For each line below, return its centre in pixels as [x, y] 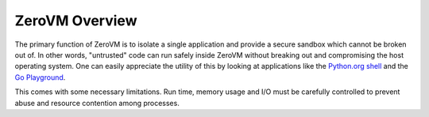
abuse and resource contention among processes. [97, 103]
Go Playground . [40, 77]
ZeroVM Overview [76, 21]
